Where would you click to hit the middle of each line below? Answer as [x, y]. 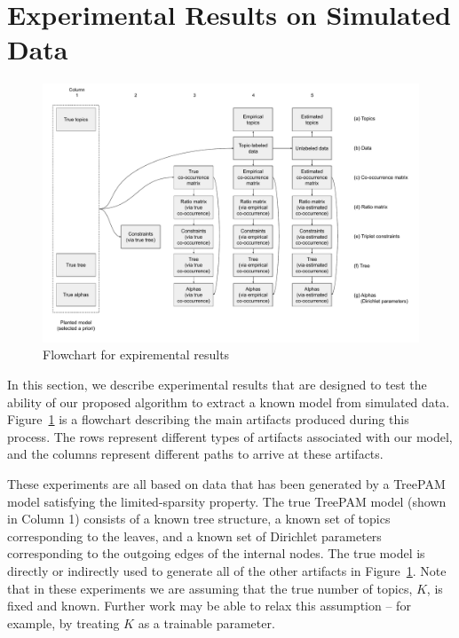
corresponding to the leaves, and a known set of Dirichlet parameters [194, 536]
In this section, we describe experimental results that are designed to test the [217, 384]
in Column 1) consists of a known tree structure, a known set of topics [199, 519]
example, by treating [63, 622]
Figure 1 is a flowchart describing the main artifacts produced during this [208, 419]
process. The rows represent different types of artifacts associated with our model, [230, 436]
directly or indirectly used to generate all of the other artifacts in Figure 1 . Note [227, 570]
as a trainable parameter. [206, 622]
